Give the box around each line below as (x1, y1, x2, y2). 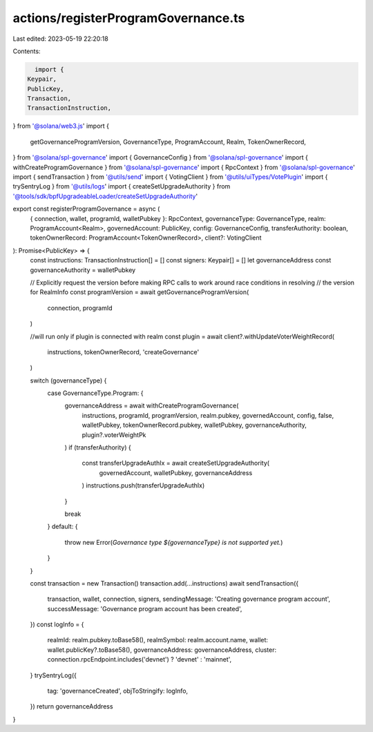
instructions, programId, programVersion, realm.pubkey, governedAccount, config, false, (82, 411, 334, 419)
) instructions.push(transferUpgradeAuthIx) (82, 481, 205, 490)
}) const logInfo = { (30, 620, 84, 628)
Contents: (12, 47, 41, 55)
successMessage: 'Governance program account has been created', (47, 604, 242, 613)
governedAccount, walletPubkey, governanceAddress (99, 468, 253, 476)
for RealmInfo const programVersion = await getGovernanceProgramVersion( (30, 288, 249, 296)
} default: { (47, 522, 78, 531)
